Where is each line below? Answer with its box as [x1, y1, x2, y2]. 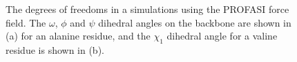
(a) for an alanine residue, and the [6, 29, 151, 43]
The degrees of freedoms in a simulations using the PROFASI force [6, 2, 289, 16]
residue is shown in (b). [6, 42, 104, 57]
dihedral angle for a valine [166, 29, 278, 43]
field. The [6, 15, 46, 29]
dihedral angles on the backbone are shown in [98, 15, 291, 29]
